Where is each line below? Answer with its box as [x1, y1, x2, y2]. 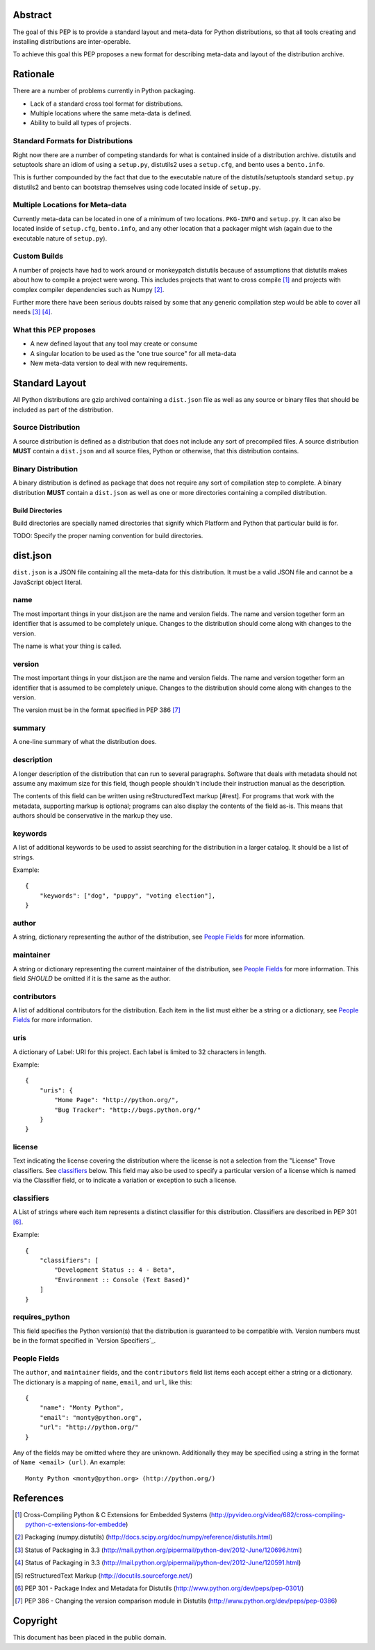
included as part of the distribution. [12, 405, 114, 414]
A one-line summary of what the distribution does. [12, 738, 157, 746]
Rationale [12, 68, 55, 80]
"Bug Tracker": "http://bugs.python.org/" [54, 1106, 201, 1114]
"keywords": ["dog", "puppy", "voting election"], [39, 891, 216, 900]
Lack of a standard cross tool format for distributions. [30, 99, 183, 108]
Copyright [12, 1615, 58, 1627]
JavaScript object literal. [12, 578, 83, 586]
